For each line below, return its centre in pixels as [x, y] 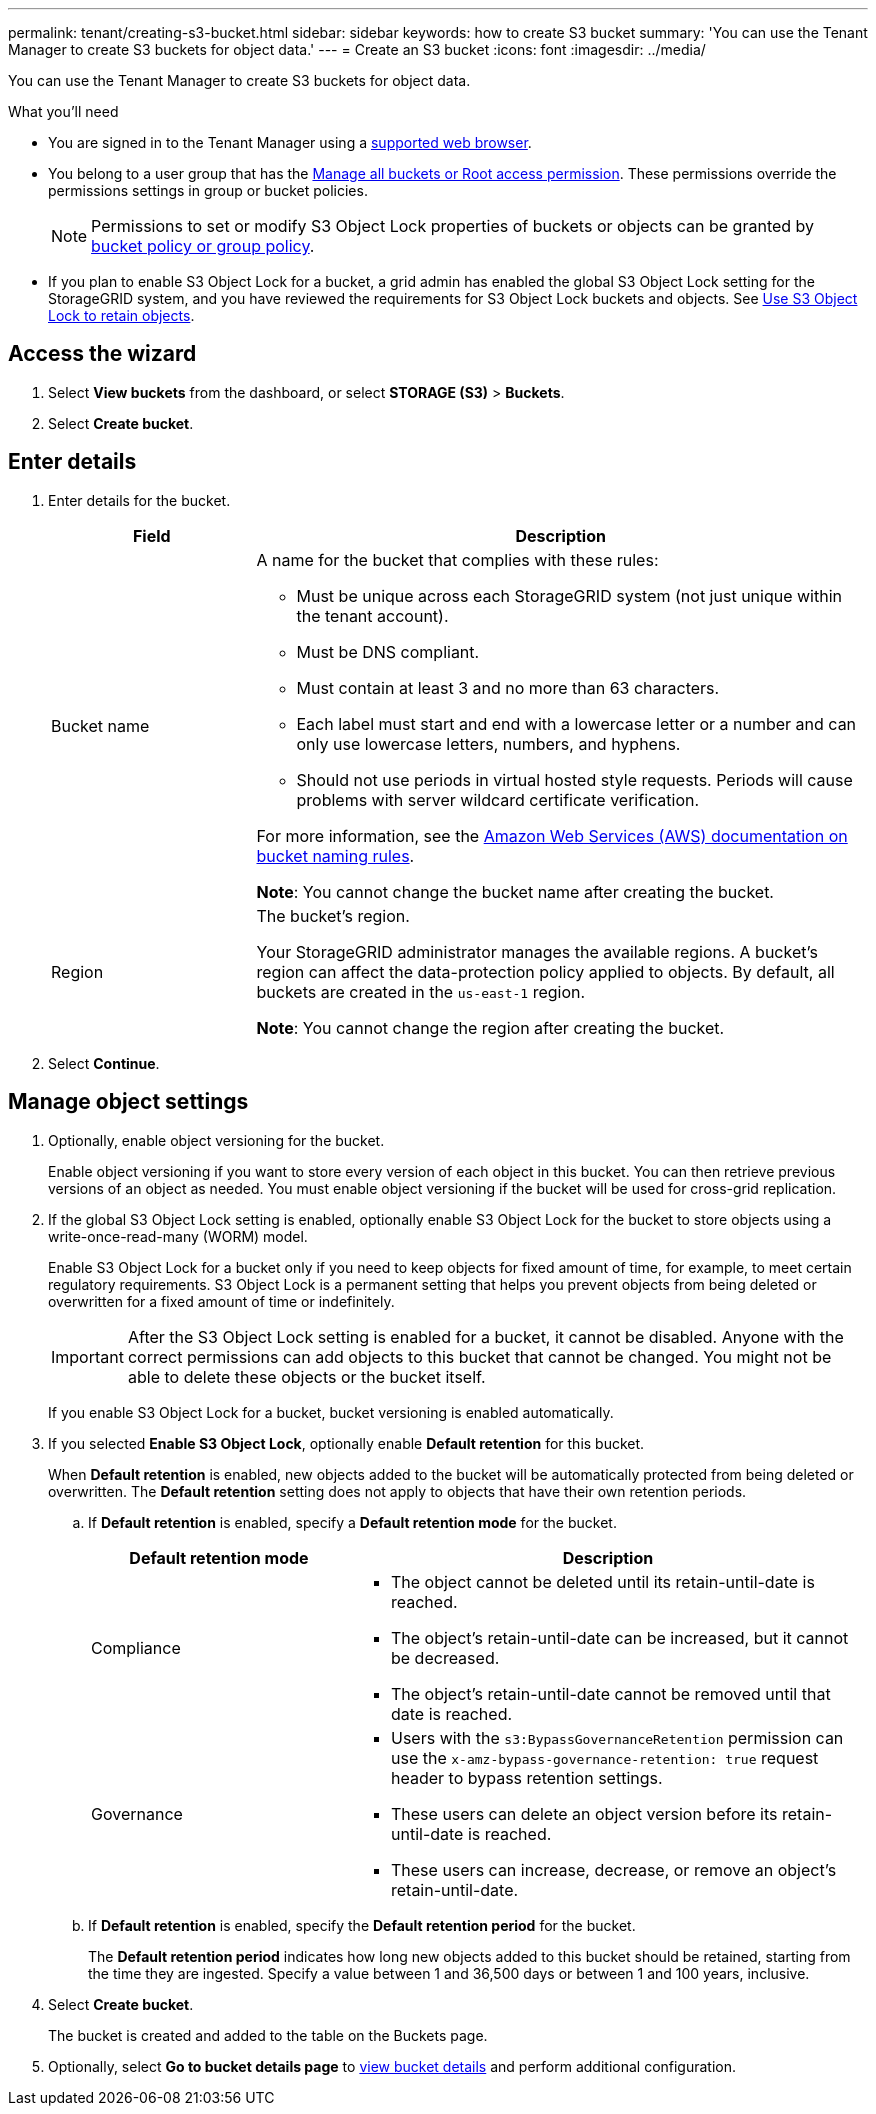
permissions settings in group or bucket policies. [208, 190]
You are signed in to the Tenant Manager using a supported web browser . [290, 142]
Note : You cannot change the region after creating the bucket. [490, 1027]
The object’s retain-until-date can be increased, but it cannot [619, 1637]
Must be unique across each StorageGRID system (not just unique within [569, 595]
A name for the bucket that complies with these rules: [457, 559]
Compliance [136, 1647]
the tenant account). [372, 615]
